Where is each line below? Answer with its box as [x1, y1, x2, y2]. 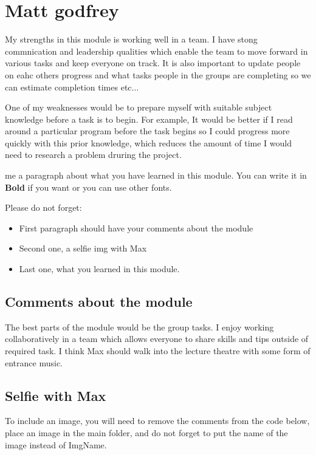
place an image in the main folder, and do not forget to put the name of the [5, 426, 288, 439]
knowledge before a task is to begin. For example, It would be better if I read [5, 112, 293, 125]
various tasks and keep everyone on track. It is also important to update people [5, 56, 301, 69]
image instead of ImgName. [5, 438, 107, 451]
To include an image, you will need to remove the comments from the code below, [5, 414, 310, 427]
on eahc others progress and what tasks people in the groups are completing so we [5, 68, 311, 81]
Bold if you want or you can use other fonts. [5, 180, 172, 193]
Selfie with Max [5, 386, 106, 405]
